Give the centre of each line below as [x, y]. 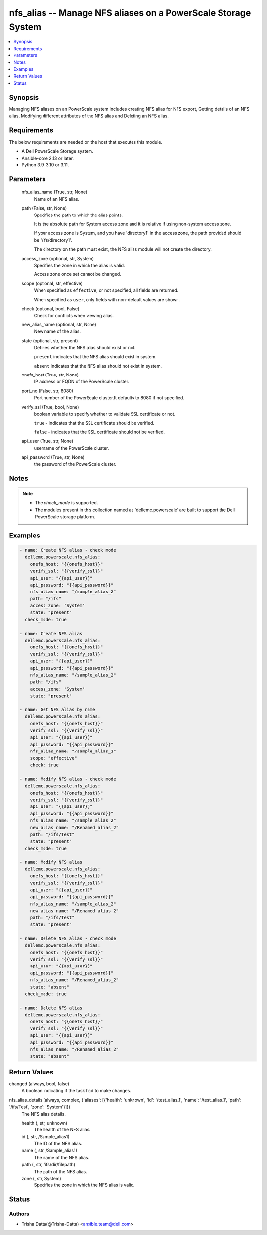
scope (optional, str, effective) [52, 283]
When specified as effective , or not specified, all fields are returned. [106, 290]
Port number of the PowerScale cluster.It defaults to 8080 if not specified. [109, 398]
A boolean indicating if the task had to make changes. [76, 1091]
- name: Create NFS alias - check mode [68, 550]
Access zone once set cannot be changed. [77, 274]
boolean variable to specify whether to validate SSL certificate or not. [105, 414]
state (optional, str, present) [50, 341]
